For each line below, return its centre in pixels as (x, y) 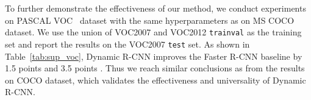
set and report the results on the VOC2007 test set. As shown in (127, 44)
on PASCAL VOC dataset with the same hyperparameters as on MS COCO (150, 20)
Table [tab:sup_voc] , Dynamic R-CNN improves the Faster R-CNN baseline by (154, 56)
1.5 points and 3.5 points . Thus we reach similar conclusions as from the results (155, 68)
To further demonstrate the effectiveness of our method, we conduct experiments (155, 8)
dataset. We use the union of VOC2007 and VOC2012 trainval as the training (153, 32)
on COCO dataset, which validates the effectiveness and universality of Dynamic (155, 80)
